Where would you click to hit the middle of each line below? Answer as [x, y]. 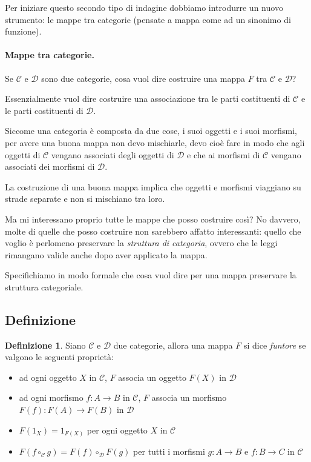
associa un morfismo [189, 397]
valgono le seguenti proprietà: [59, 357]
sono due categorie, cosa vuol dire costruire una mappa [143, 78]
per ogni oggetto [117, 430]
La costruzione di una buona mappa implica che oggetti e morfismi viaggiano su [153, 186]
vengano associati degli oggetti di [113, 154]
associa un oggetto [152, 377]
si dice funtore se [275, 345]
